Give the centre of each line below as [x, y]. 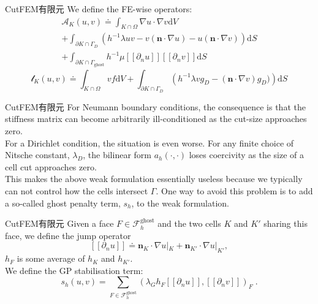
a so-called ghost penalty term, [63, 203]
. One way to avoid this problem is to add [234, 190]
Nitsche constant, [37, 155]
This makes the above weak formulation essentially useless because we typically [154, 179]
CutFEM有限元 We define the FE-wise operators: [99, 9]
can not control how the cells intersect [77, 190]
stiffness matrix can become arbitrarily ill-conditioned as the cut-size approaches [156, 119]
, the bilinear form [117, 155]
